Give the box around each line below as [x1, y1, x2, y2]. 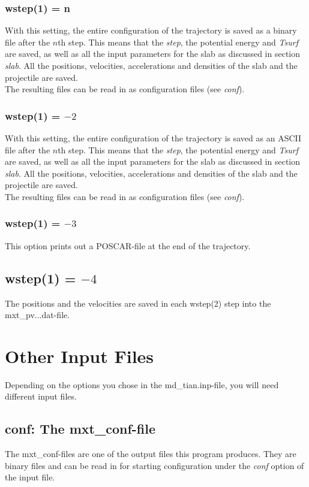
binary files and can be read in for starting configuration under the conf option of [5, 459, 304, 471]
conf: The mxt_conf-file [5, 419, 155, 438]
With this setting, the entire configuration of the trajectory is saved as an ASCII [5, 132, 302, 144]
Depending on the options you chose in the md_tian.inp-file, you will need [5, 378, 279, 391]
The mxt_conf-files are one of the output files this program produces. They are [5, 447, 296, 460]
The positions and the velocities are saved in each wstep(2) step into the [5, 297, 271, 309]
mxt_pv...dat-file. [5, 308, 70, 321]
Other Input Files [5, 343, 154, 368]
